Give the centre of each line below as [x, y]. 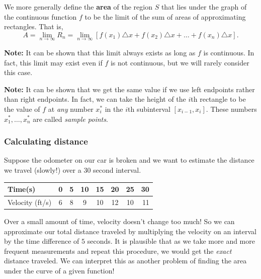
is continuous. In [229, 52]
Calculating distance [46, 141]
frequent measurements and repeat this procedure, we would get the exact [118, 251]
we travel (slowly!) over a [43, 169]
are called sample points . [70, 119]
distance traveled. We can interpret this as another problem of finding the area [125, 261]
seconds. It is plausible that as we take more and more [171, 241]
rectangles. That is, [34, 26]
